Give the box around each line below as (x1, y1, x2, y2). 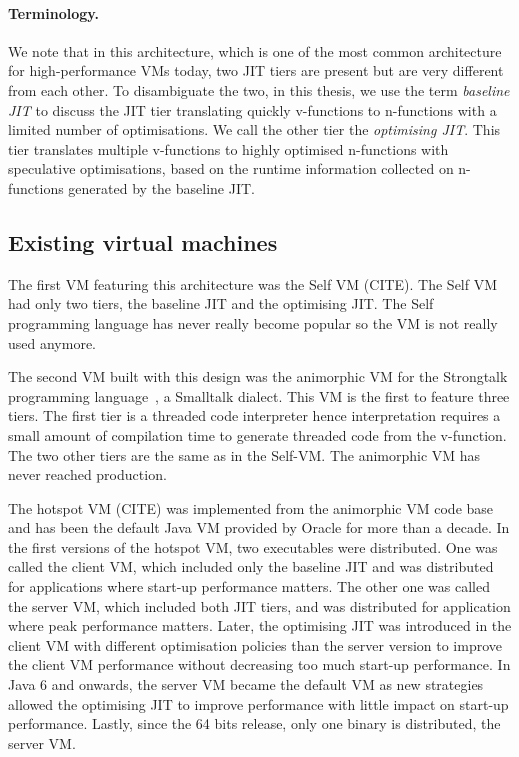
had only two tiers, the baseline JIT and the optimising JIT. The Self (8, 293, 434, 314)
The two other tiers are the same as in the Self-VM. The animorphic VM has (8, 444, 481, 465)
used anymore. (8, 332, 97, 353)
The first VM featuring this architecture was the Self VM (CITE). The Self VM (8, 273, 498, 294)
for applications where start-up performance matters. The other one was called (8, 576, 491, 597)
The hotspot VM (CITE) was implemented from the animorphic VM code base (8, 497, 494, 518)
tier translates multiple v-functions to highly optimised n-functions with (8, 138, 449, 159)
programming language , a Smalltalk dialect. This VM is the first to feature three (8, 385, 510, 406)
